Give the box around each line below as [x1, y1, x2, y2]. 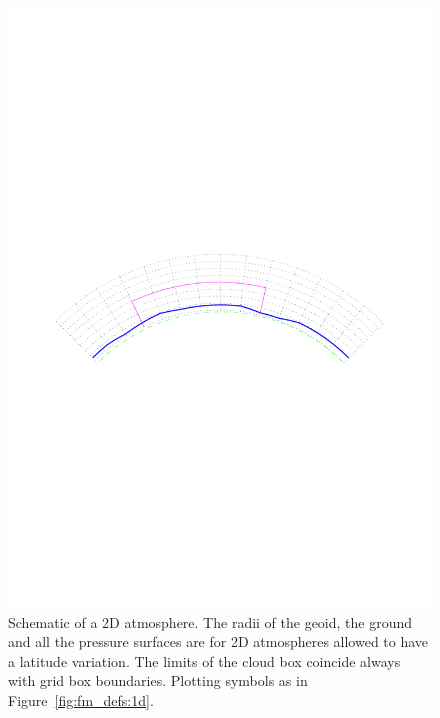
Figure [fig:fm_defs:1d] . [8, 689, 154, 710]
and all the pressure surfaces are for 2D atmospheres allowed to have [8, 631, 429, 652]
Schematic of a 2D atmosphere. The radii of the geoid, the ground [8, 611, 413, 632]
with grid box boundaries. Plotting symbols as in [8, 670, 308, 691]
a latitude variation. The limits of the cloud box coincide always [8, 650, 401, 671]
